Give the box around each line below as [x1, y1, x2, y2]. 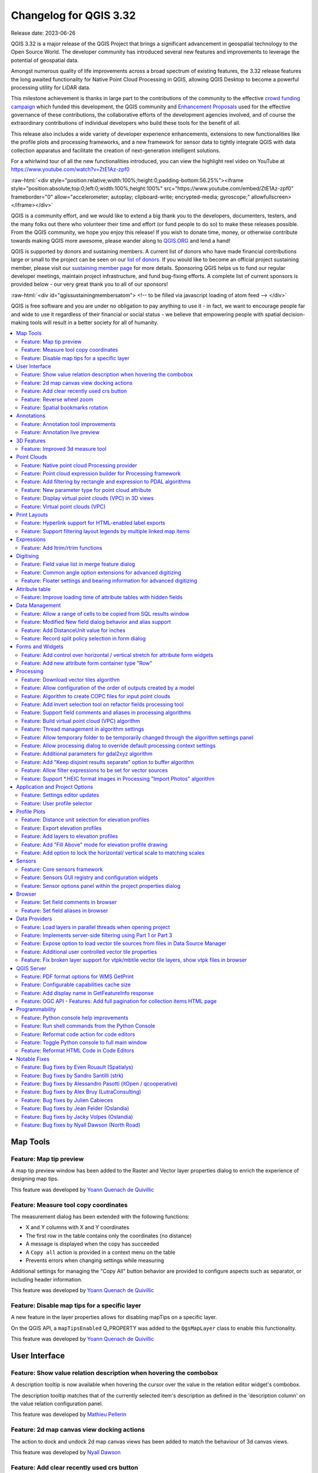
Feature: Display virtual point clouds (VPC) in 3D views [21, 495, 154, 502]
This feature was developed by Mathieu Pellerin [11, 1411, 127, 1418]
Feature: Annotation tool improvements [21, 420, 116, 427]
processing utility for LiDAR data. [11, 84, 91, 91]
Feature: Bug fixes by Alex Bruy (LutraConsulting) [21, 1088, 141, 1095]
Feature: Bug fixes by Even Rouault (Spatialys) [21, 1064, 134, 1071]
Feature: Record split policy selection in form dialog [21, 635, 146, 642]
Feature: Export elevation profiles [21, 824, 102, 831]
